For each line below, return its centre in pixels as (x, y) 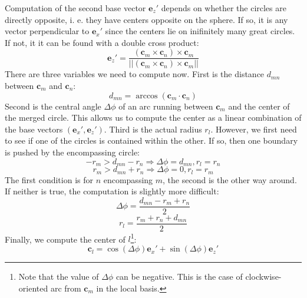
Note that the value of (59, 277)
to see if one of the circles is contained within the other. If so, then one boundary (151, 140)
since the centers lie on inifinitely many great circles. (200, 31)
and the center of (259, 106)
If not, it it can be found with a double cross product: (102, 42)
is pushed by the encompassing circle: (72, 152)
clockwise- (263, 277)
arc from (66, 288)
